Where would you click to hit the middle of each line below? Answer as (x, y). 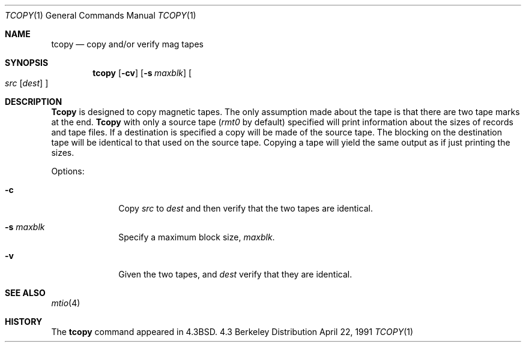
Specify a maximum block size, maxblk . (197, 237)
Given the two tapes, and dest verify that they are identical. (235, 274)
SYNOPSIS (27, 63)
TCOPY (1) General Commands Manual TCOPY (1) (101, 15)
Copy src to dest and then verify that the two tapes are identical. (246, 208)
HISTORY (24, 322)
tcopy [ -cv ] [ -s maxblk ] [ (142, 73)
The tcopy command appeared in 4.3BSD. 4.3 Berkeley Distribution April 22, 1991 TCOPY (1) (232, 332)
